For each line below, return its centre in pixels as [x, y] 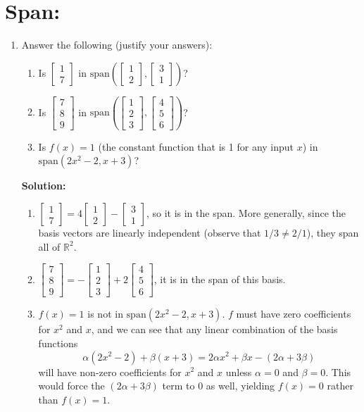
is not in [105, 314]
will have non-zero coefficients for [110, 372]
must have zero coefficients [294, 314]
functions [58, 343]
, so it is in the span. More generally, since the [246, 213]
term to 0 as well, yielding [219, 386]
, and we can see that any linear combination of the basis [214, 329]
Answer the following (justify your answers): [117, 45]
